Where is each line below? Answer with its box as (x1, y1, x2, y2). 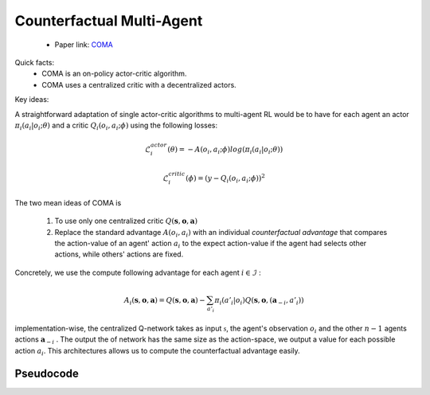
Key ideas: (14, 95, 49, 104)
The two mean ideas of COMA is (14, 197, 122, 207)
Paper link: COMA (54, 40, 113, 49)
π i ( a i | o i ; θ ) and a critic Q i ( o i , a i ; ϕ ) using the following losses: (14, 120, 218, 131)
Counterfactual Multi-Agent (14, 12, 203, 29)
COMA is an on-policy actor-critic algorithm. (41, 68, 187, 79)
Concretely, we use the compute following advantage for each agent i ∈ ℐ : (14, 268, 262, 277)
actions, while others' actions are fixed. (54, 249, 184, 259)
